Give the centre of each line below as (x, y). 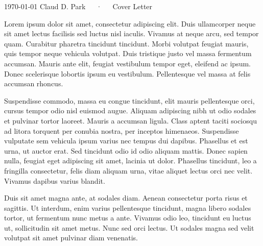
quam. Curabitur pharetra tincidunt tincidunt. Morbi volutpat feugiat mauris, (126, 43)
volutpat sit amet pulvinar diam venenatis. (71, 238)
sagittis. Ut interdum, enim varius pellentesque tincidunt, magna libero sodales (128, 207)
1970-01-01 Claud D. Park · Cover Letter (78, 6)
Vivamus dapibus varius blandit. (55, 180)
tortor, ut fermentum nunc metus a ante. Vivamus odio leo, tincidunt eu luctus (128, 218)
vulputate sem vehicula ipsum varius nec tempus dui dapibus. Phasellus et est (126, 141)
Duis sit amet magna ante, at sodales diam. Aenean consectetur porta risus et (126, 198)
